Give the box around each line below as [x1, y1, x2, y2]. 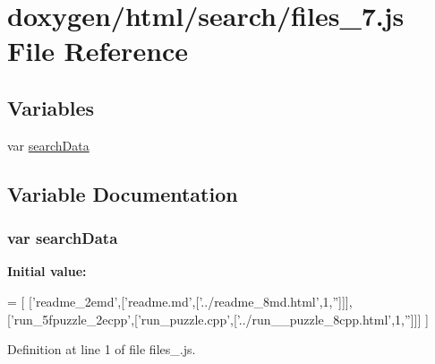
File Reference [7, 32, 189, 69]
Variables [7, 93, 95, 121]
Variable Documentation [7, 179, 238, 207]
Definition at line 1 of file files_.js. [7, 340, 196, 359]
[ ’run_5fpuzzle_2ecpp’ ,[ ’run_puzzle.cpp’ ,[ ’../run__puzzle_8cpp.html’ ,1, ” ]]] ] [7, 309, 429, 328]
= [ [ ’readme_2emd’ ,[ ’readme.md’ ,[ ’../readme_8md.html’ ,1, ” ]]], [7, 291, 353, 310]
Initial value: [7, 262, 87, 281]
